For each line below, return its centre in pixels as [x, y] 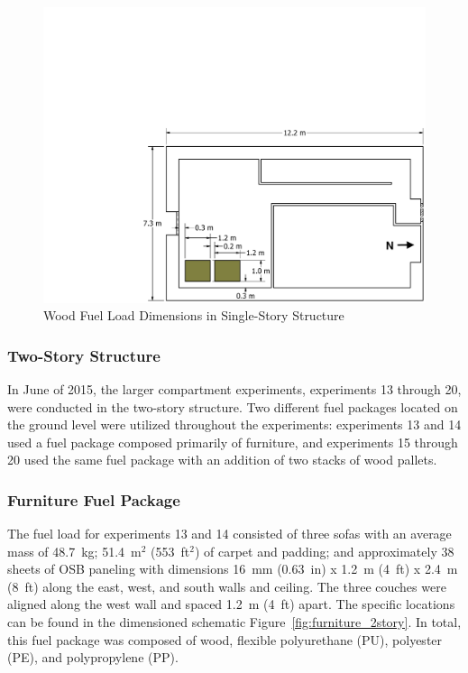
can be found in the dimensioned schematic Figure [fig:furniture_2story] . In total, [234, 622]
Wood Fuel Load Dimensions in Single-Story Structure [194, 315]
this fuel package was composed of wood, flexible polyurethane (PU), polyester [225, 639]
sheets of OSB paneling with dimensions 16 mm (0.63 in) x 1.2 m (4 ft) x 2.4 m [233, 569]
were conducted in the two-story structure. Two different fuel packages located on [233, 406]
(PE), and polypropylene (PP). [93, 657]
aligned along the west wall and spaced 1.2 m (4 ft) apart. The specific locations [231, 604]
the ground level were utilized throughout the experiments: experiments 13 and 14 [234, 424]
